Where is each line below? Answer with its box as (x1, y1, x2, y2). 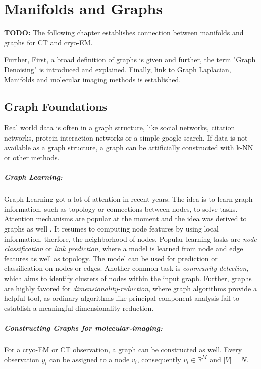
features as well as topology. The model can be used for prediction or (4, 253, 218, 263)
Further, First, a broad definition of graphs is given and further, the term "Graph (4, 54, 256, 65)
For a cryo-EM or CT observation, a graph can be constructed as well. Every (4, 344, 242, 354)
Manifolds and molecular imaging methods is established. (4, 74, 181, 84)
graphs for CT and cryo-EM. (4, 37, 93, 48)
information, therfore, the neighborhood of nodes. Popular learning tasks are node (4, 233, 257, 244)
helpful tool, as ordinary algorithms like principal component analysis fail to (4, 293, 240, 303)
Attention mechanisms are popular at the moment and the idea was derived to (4, 213, 247, 224)
